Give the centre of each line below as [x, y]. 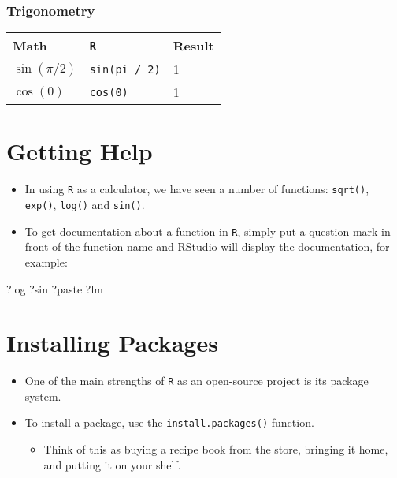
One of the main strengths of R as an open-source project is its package [197, 381]
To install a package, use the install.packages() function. [169, 422]
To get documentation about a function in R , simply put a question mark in [208, 231]
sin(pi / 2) [125, 69]
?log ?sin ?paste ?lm [55, 288]
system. [43, 396]
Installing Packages [112, 343]
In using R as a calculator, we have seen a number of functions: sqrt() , [197, 189]
